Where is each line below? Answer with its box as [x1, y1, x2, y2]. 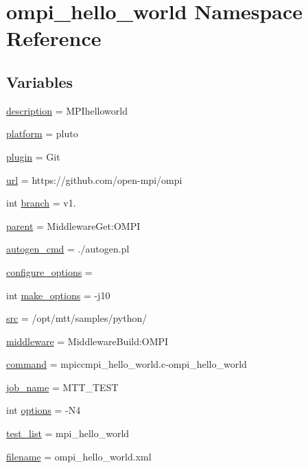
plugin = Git [6, 149, 60, 163]
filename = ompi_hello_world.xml [6, 449, 152, 463]
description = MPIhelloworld [6, 103, 128, 117]
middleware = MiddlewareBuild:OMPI [6, 334, 169, 348]
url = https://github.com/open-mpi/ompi [6, 172, 182, 187]
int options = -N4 [6, 403, 81, 417]
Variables [6, 71, 73, 92]
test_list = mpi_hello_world [6, 426, 130, 441]
